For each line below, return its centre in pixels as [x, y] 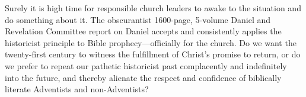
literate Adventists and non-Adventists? [77, 89]
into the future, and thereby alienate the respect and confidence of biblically [143, 77]
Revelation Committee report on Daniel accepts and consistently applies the [143, 31]
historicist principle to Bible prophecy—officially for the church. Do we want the [151, 42]
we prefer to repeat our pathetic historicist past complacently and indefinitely [146, 65]
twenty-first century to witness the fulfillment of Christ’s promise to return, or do [153, 54]
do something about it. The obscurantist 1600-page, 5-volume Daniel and [138, 19]
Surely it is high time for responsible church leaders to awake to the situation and [153, 8]
